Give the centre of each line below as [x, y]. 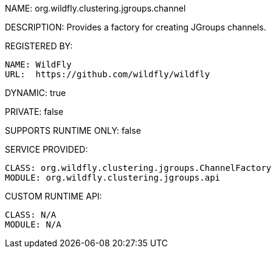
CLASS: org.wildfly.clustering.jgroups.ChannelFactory [138, 168]
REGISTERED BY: [39, 46]
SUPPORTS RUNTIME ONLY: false [73, 130]
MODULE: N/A [33, 224]
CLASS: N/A [31, 215]
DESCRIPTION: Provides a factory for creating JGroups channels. [136, 27]
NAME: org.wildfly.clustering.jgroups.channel [95, 8]
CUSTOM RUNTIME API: [53, 196]
